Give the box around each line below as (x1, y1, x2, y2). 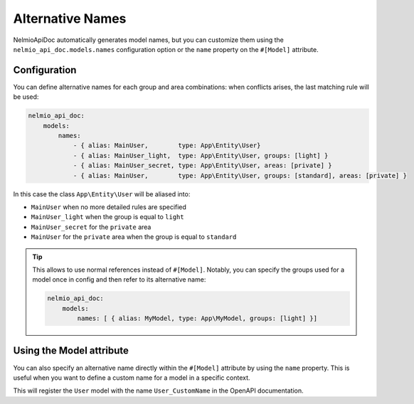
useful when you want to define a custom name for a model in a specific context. (13, 373, 250, 382)
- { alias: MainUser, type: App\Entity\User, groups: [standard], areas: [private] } (73, 171, 407, 179)
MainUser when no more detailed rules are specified (31, 203, 186, 211)
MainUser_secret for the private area (31, 223, 152, 231)
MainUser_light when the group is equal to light (31, 213, 184, 221)
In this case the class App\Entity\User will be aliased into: (13, 189, 191, 198)
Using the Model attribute (13, 345, 129, 357)
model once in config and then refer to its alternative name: (32, 275, 206, 284)
